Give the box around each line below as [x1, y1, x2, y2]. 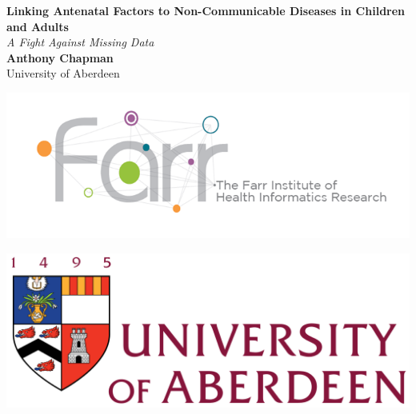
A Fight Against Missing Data [6, 34, 154, 50]
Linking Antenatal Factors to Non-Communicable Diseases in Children [6, 2, 406, 18]
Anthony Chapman [6, 49, 114, 66]
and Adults [6, 18, 69, 34]
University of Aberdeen [6, 65, 120, 82]
